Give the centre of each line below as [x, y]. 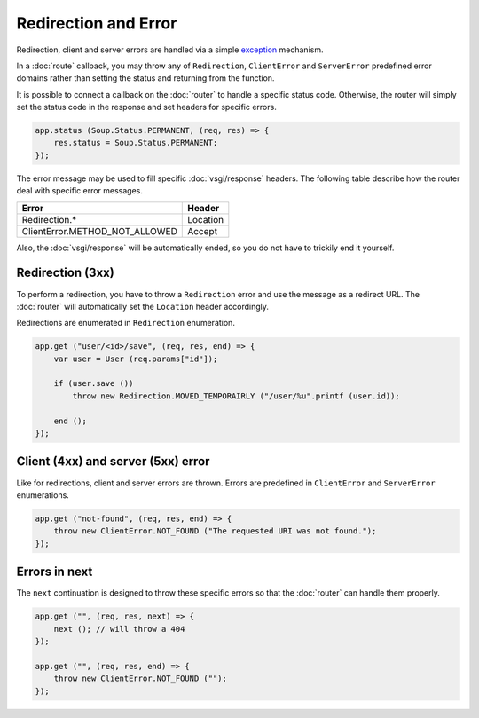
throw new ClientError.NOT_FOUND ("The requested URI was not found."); [215, 531]
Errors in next [55, 572]
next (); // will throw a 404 [119, 629]
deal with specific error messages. [80, 191]
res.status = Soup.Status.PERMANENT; [136, 143]
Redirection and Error [97, 23]
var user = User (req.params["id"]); [136, 359]
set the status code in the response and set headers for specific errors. [146, 107]
